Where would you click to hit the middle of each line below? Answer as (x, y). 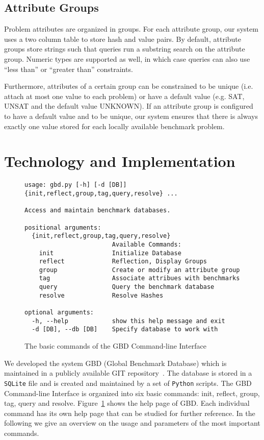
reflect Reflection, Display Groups (123, 262)
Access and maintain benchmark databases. (98, 211)
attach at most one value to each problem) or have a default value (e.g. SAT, (124, 96)
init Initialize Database (110, 253)
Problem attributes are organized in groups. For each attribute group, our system (131, 29)
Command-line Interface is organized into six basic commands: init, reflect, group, (132, 393)
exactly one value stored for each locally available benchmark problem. (114, 126)
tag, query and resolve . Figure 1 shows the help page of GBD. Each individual (127, 403)
